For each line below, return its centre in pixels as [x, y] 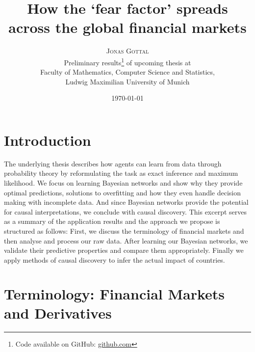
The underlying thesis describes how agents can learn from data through [113, 163]
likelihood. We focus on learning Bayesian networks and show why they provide [123, 183]
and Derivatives [58, 312]
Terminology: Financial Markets [115, 293]
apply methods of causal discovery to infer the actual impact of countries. [115, 259]
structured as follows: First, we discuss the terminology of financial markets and [124, 231]
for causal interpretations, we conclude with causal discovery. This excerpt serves [126, 211]
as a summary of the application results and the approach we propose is [112, 221]
